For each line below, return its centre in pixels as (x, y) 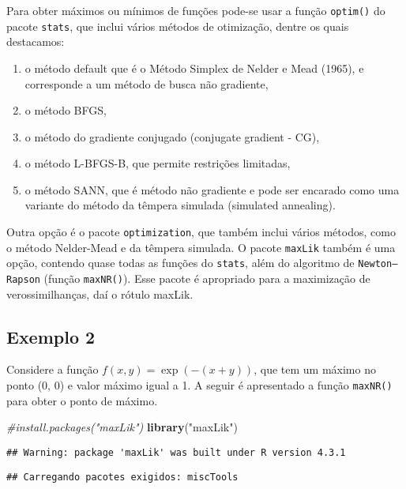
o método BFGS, (66, 110)
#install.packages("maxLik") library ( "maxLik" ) (122, 427)
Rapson (23, 280)
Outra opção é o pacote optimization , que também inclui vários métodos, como (201, 232)
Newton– (378, 264)
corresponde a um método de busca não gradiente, (147, 83)
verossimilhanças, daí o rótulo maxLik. (100, 293)
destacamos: (36, 41)
